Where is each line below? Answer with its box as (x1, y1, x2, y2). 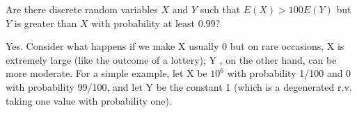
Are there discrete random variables (6, 2, 158, 16)
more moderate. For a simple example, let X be (6, 66, 207, 80)
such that (200, 2, 241, 16)
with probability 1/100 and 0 (227, 66, 351, 80)
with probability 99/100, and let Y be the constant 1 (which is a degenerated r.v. (6, 79, 352, 94)
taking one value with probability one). (6, 93, 172, 107)
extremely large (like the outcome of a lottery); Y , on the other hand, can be (6, 52, 337, 67)
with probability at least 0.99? (91, 15, 221, 30)
